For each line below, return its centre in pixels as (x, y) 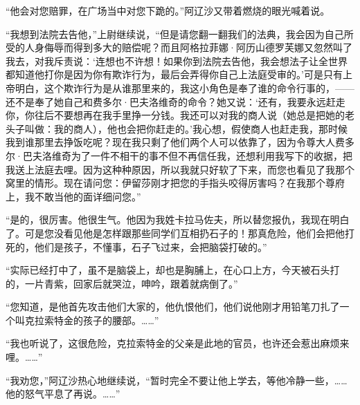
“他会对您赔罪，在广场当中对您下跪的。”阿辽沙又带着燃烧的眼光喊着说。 (168, 10)
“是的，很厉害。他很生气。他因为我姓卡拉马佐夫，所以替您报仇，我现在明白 (178, 219)
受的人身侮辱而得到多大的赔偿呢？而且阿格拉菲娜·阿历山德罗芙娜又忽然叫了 (179, 47)
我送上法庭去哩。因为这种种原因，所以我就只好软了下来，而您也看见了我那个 (180, 169)
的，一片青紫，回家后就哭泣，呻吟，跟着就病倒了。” (122, 283)
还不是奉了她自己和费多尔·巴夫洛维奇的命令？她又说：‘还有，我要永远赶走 (175, 101)
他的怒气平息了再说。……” (63, 394)
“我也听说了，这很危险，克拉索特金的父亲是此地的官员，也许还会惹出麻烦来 (178, 343)
